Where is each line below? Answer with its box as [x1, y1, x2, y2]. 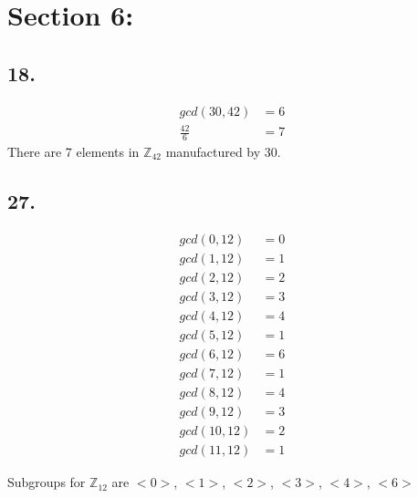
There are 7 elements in [7, 141, 140, 161]
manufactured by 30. [165, 141, 281, 161]
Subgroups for [7, 472, 86, 492]
